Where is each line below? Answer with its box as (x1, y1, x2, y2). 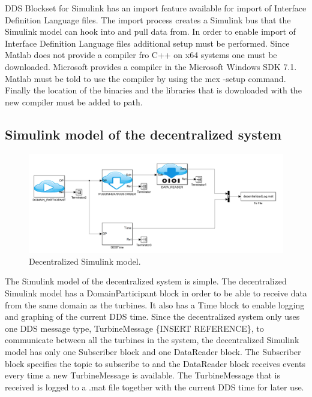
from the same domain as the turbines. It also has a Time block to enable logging (5, 298, 305, 311)
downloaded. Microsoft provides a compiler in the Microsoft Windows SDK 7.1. (5, 60, 297, 72)
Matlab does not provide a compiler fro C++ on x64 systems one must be (5, 49, 277, 61)
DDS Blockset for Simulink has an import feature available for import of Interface (5, 2, 307, 14)
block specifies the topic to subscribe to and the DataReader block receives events (5, 357, 306, 369)
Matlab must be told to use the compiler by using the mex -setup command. (5, 72, 286, 84)
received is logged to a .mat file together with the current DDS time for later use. (5, 380, 304, 393)
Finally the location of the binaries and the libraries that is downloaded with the (5, 84, 302, 96)
